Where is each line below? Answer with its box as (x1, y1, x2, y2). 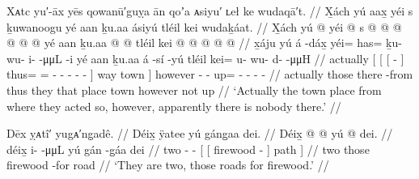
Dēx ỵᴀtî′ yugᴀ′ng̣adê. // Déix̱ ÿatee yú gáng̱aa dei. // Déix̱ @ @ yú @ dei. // (6, 125, 393, 142)
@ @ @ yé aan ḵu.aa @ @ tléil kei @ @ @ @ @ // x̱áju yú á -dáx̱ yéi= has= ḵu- (6, 34, 402, 51)
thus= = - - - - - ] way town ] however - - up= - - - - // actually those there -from (6, 66, 413, 83)
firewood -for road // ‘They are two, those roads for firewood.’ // (6, 156, 329, 173)
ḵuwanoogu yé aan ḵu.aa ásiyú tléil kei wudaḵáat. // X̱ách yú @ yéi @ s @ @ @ (6, 18, 402, 35)
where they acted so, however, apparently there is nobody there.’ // (6, 97, 341, 114)
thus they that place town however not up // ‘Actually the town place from (6, 81, 382, 98)
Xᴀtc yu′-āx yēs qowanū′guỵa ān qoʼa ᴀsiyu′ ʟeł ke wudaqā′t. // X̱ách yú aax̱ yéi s (6, 2, 413, 19)
